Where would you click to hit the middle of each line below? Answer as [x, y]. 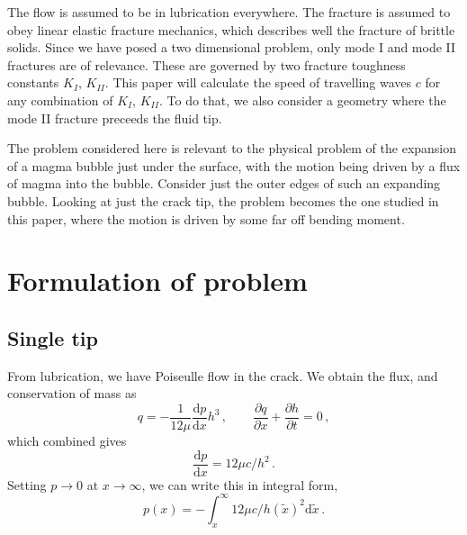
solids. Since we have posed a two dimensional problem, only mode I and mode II [232, 47]
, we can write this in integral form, [240, 484]
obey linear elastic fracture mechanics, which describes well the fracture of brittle [231, 29]
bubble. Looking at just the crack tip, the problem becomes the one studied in [223, 200]
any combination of [60, 100]
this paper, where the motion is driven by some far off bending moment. [206, 218]
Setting [27, 484]
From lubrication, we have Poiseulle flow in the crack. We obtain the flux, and [223, 375]
